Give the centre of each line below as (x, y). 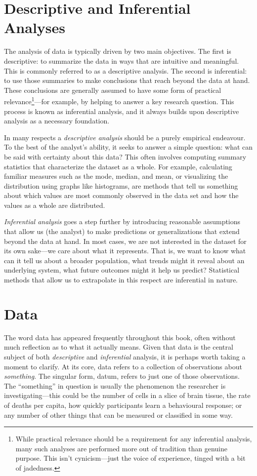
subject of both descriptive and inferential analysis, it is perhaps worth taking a (125, 356)
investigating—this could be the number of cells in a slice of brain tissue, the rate (127, 395)
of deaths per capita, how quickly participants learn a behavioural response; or (123, 405)
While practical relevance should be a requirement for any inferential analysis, (134, 439)
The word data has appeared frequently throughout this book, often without (120, 337)
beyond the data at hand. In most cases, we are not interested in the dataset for (125, 241)
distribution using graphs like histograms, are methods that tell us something (121, 185)
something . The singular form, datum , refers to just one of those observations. (122, 376)
